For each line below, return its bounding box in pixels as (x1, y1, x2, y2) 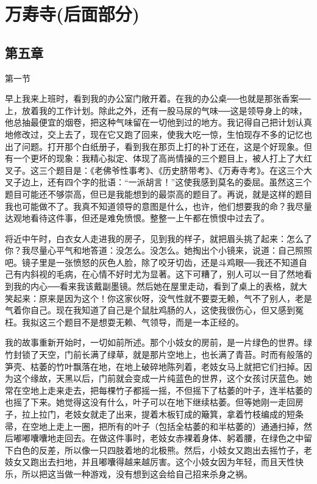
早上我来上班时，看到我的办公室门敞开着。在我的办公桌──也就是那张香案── (5, 92, 311, 105)
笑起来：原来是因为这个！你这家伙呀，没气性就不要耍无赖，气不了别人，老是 (5, 291, 312, 304)
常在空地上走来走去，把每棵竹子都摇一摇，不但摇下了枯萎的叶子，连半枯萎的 (5, 383, 312, 396)
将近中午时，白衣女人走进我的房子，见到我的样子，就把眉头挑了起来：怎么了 (5, 232, 312, 244)
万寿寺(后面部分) (5, 1, 140, 26)
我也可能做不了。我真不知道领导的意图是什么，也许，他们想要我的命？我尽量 (5, 199, 312, 212)
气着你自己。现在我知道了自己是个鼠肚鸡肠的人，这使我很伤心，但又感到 (5, 304, 295, 316)
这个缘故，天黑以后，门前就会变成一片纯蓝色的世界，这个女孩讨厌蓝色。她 (13, 372, 312, 385)
